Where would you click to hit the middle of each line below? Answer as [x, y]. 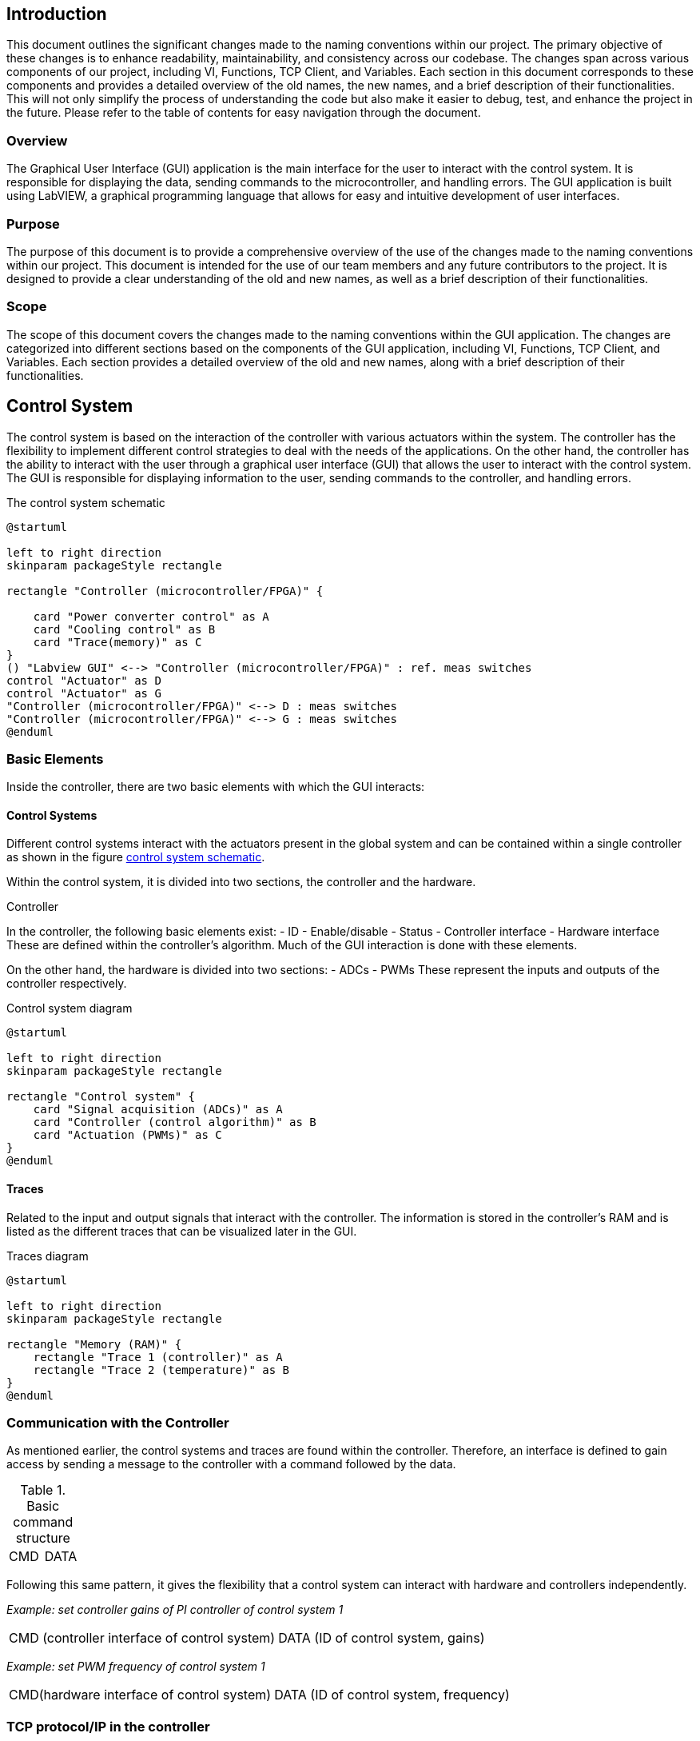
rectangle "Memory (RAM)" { [94, 1344]
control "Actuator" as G [84, 693]
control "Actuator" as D [84, 680]
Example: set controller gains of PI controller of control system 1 [175, 1610]
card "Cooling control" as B [124, 629]
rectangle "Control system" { [101, 1097]
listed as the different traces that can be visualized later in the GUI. [182, 1231]
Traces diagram [48, 1256]
